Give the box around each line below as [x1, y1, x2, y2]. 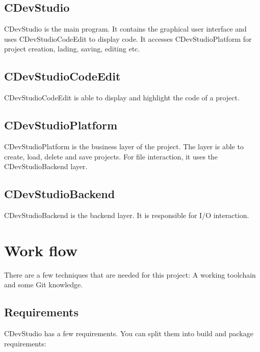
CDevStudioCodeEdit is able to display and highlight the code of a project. [4, 92, 240, 103]
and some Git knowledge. [4, 279, 83, 290]
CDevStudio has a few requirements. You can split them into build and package [4, 328, 253, 339]
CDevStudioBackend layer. [4, 161, 88, 172]
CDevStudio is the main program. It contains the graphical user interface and [4, 23, 247, 34]
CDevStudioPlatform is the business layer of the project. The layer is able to [4, 141, 244, 151]
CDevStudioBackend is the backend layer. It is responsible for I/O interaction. [4, 209, 249, 220]
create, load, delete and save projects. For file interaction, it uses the [4, 151, 218, 161]
